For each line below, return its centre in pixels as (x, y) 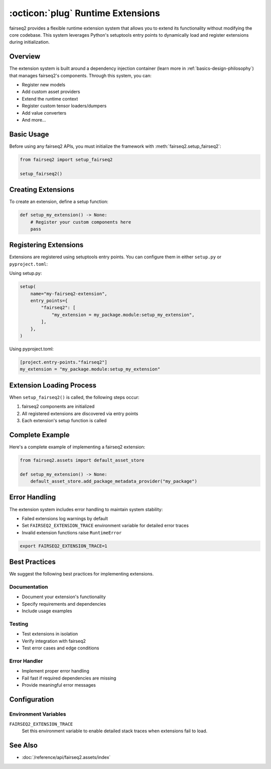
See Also (23, 746)
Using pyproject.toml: (31, 349)
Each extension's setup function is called (64, 420)
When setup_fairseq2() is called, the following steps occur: (75, 397)
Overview (25, 57)
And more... (34, 120)
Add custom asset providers (51, 92)
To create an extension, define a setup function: (59, 202)
